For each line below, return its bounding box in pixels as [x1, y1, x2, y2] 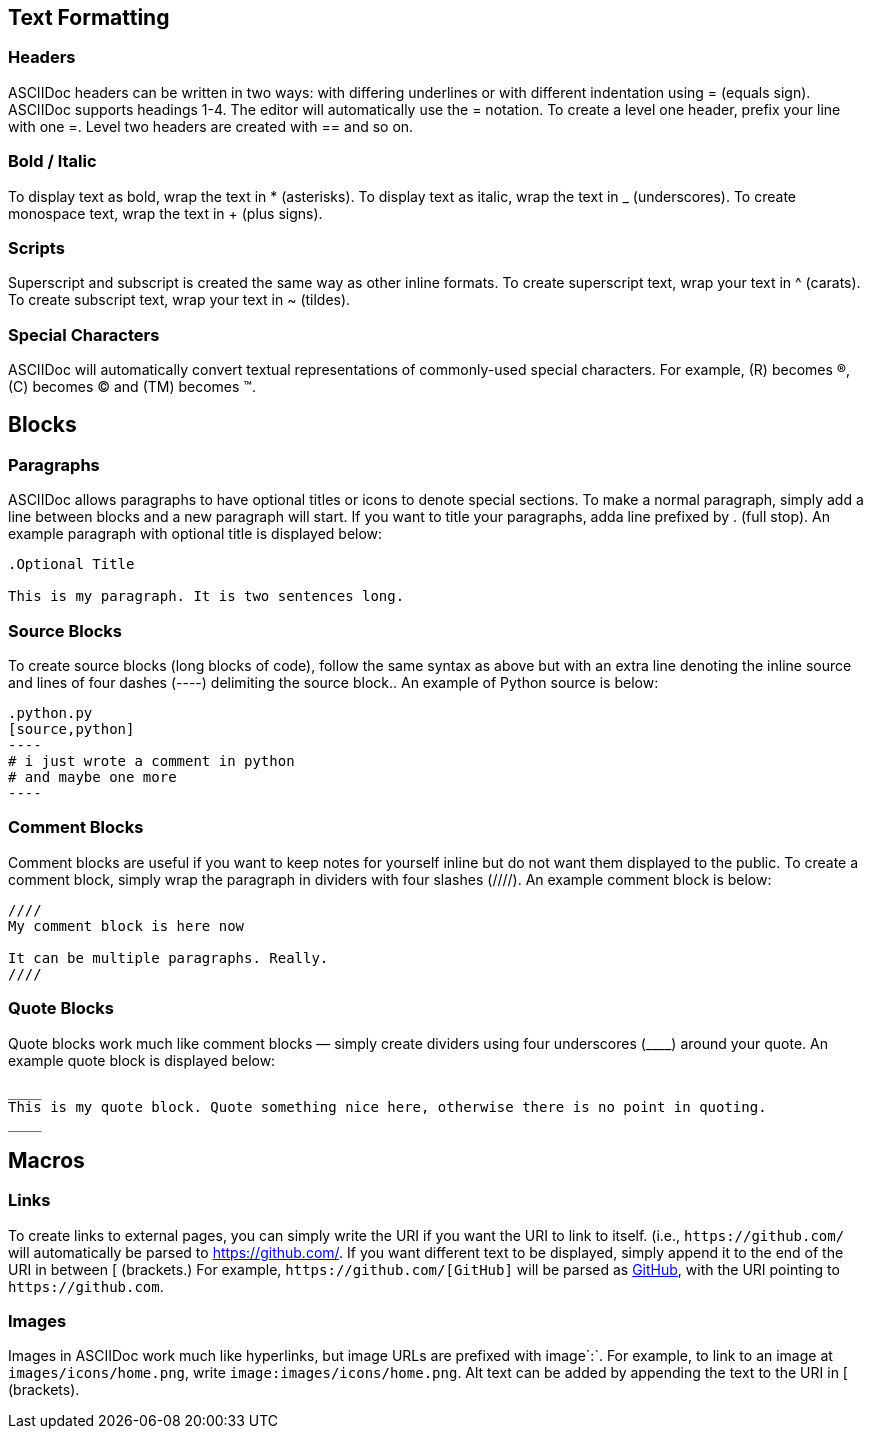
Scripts [8, 237, 65, 258]
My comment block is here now [8, 917, 245, 934]
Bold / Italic [8, 151, 97, 172]
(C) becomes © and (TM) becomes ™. [8, 378, 256, 396]
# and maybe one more [8, 769, 177, 786]
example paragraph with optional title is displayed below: [8, 525, 383, 543]
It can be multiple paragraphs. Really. [8, 949, 329, 966]
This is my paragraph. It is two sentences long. [8, 588, 405, 605]
